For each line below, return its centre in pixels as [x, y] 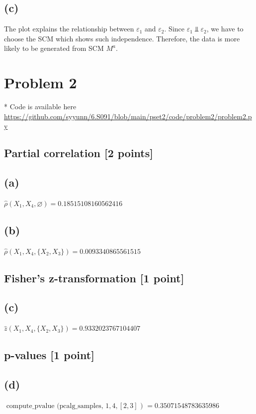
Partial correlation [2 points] [79, 153]
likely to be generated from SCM [54, 48]
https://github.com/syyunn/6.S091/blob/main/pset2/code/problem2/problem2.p [128, 116]
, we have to [225, 29]
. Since [174, 29]
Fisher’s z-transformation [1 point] [94, 278]
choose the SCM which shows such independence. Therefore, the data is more [122, 38]
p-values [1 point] [49, 355]
